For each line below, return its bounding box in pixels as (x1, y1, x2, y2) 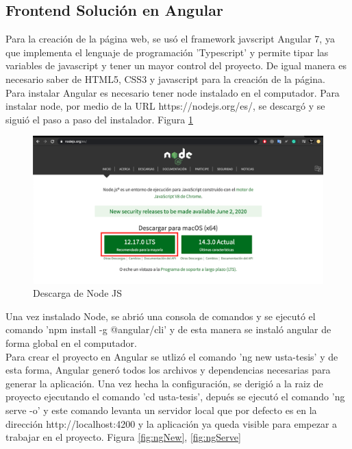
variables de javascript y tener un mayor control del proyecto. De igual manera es (5, 58, 347, 73)
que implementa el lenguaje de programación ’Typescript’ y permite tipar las (5, 45, 329, 59)
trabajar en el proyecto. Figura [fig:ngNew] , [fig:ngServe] (5, 430, 241, 444)
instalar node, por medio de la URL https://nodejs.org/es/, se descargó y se (5, 99, 325, 113)
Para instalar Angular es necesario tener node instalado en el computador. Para (5, 85, 340, 99)
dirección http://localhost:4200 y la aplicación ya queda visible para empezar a (5, 416, 338, 430)
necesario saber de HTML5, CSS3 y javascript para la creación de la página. (5, 71, 325, 86)
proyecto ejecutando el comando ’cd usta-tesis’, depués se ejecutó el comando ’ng (5, 389, 345, 404)
